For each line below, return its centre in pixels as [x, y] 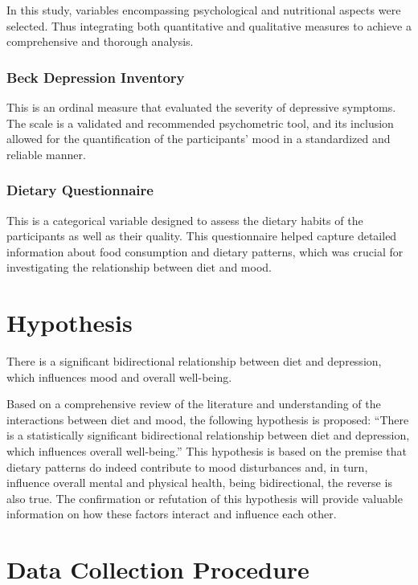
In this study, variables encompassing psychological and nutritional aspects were [204, 10]
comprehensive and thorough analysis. [100, 41]
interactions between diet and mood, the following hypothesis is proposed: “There [208, 419]
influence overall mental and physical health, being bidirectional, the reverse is [199, 483]
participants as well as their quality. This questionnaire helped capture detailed [202, 236]
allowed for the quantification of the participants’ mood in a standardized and [199, 139]
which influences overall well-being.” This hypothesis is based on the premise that [207, 451]
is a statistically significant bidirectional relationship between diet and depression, [208, 435]
